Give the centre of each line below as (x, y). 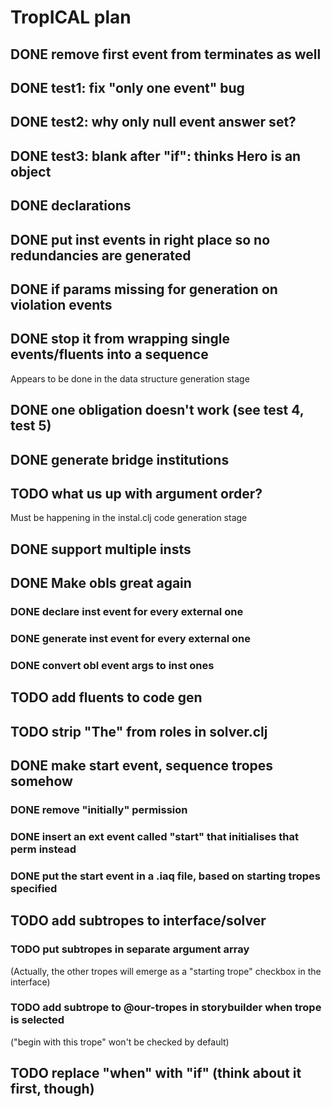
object (31, 171)
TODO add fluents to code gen (106, 697)
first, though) (52, 1089)
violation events (61, 304)
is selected (37, 1020)
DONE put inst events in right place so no (140, 239)
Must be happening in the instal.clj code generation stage (129, 518)
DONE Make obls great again (101, 583)
